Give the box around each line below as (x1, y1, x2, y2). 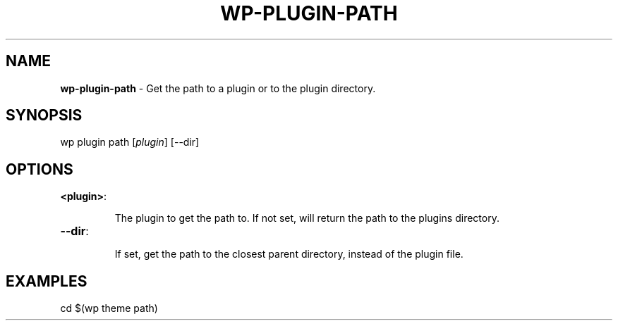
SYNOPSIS (6, 106, 83, 125)
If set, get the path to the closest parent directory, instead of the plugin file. (114, 248, 464, 261)
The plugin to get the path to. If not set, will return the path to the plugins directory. (114, 212, 499, 225)
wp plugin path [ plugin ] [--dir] (60, 136, 200, 149)
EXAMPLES (6, 272, 87, 290)
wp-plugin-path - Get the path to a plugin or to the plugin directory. (60, 82, 376, 94)
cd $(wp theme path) (60, 302, 158, 315)
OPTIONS (6, 160, 73, 178)
